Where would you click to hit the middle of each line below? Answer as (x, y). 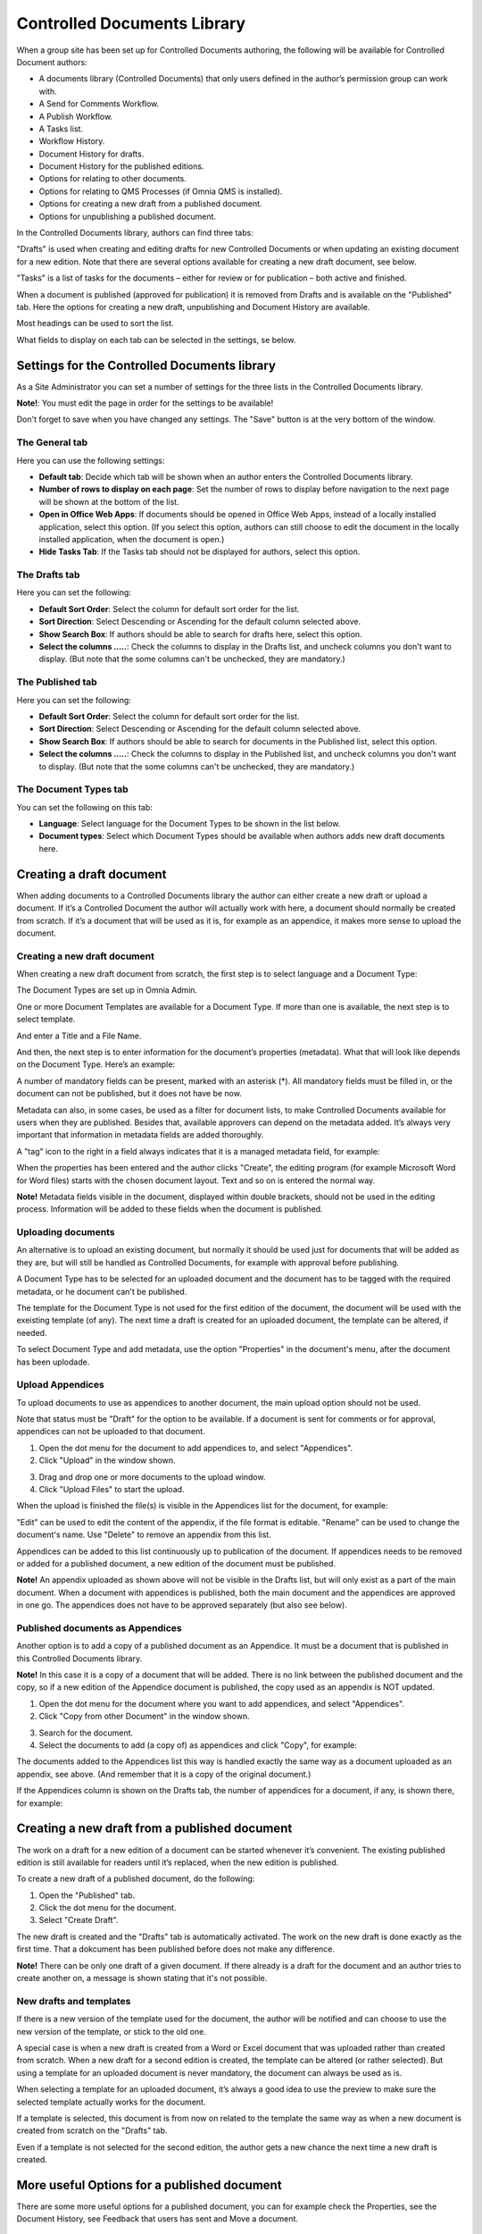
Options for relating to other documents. (113, 179)
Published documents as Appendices (99, 1628)
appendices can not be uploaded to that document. (111, 1432)
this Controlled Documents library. (79, 1659)
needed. (32, 1332)
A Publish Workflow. (76, 116)
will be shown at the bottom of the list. (109, 501)
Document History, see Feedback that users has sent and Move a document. (158, 2219)
